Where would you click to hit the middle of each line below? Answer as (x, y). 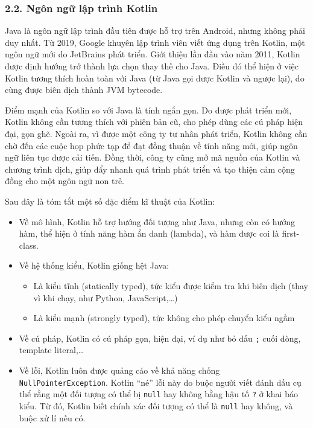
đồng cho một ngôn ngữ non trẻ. (65, 181)
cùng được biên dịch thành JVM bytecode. (84, 90)
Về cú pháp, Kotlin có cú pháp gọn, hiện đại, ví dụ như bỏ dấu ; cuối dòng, (160, 338)
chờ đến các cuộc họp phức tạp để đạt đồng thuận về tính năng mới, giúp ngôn (151, 145)
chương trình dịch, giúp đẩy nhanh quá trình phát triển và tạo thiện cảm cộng (150, 169)
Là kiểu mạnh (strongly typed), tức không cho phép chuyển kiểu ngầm (164, 318)
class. (29, 245)
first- (291, 233)
